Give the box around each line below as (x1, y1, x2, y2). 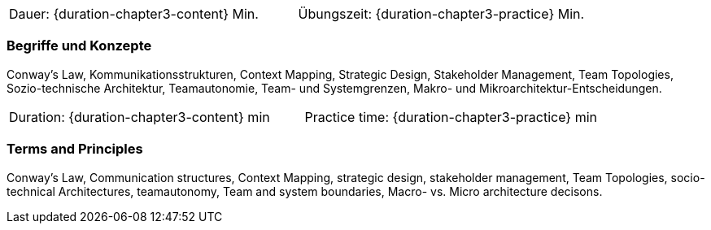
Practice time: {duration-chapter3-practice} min (304, 108, 597, 125)
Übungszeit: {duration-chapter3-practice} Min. (298, 6, 585, 22)
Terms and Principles (7, 141, 143, 158)
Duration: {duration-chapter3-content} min (9, 108, 270, 125)
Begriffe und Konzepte (7, 37, 152, 54)
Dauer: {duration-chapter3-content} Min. (9, 6, 259, 22)
